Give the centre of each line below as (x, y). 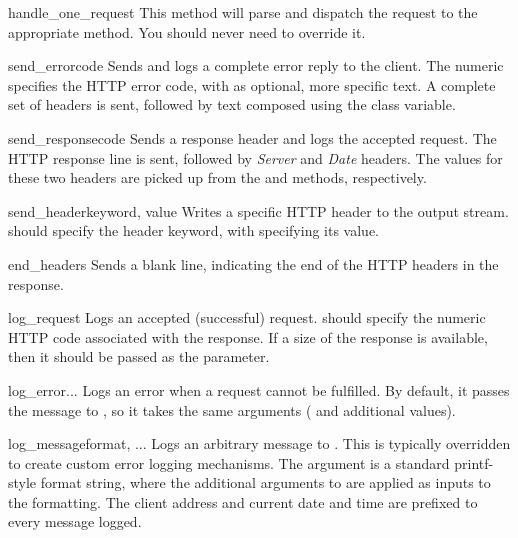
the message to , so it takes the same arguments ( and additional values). (232, 409)
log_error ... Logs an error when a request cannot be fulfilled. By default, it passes (259, 389)
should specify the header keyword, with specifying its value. (194, 230)
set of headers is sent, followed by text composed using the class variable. (232, 104)
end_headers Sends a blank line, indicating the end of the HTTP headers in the (253, 263)
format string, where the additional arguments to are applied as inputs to (265, 482)
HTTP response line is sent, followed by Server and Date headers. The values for (255, 157)
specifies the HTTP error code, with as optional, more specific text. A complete (252, 84)
